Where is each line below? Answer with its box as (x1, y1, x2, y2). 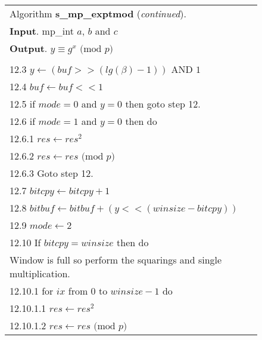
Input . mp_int (10, 24, 74, 38)
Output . (10, 41, 48, 55)
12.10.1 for (10, 284, 54, 298)
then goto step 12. (125, 97, 201, 111)
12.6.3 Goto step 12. (10, 166, 93, 180)
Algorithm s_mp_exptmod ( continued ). (10, 7, 186, 20)
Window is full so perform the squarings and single (10, 253, 222, 267)
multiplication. (10, 267, 70, 280)
